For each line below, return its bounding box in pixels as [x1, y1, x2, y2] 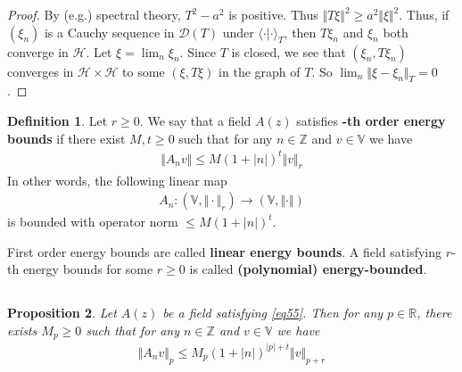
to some [122, 62, 165, 80]
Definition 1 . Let [7, 111, 108, 129]
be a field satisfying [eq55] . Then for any [162, 303, 384, 322]
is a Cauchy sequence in [44, 22, 175, 41]
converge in [7, 42, 69, 61]
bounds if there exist [7, 128, 126, 147]
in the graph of [219, 62, 301, 80]
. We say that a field [139, 111, 252, 129]
